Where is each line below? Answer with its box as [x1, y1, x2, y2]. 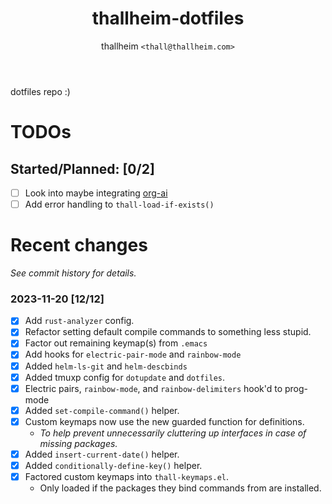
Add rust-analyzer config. [24, 315, 135, 327]
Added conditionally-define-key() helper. [24, 459, 203, 471]
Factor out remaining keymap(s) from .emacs [24, 337, 208, 349]
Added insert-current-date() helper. [24, 448, 180, 460]
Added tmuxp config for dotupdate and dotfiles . [24, 371, 226, 383]
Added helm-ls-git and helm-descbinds [24, 360, 188, 372]
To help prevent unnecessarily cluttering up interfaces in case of [39, 427, 307, 439]
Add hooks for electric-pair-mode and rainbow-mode [24, 348, 242, 361]
